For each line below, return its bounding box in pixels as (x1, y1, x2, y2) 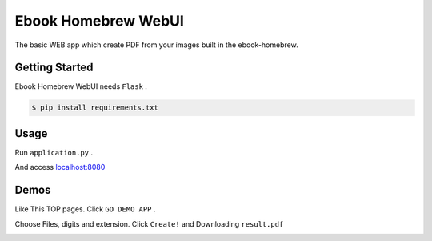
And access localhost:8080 (14, 163, 106, 172)
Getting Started (14, 61, 94, 74)
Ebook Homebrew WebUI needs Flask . (14, 82, 148, 91)
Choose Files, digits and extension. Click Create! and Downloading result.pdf (14, 219, 284, 228)
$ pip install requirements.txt (31, 103, 159, 112)
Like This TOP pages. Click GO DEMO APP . (14, 204, 156, 214)
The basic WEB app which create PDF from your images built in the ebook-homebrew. (14, 40, 299, 50)
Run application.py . (14, 147, 94, 157)
